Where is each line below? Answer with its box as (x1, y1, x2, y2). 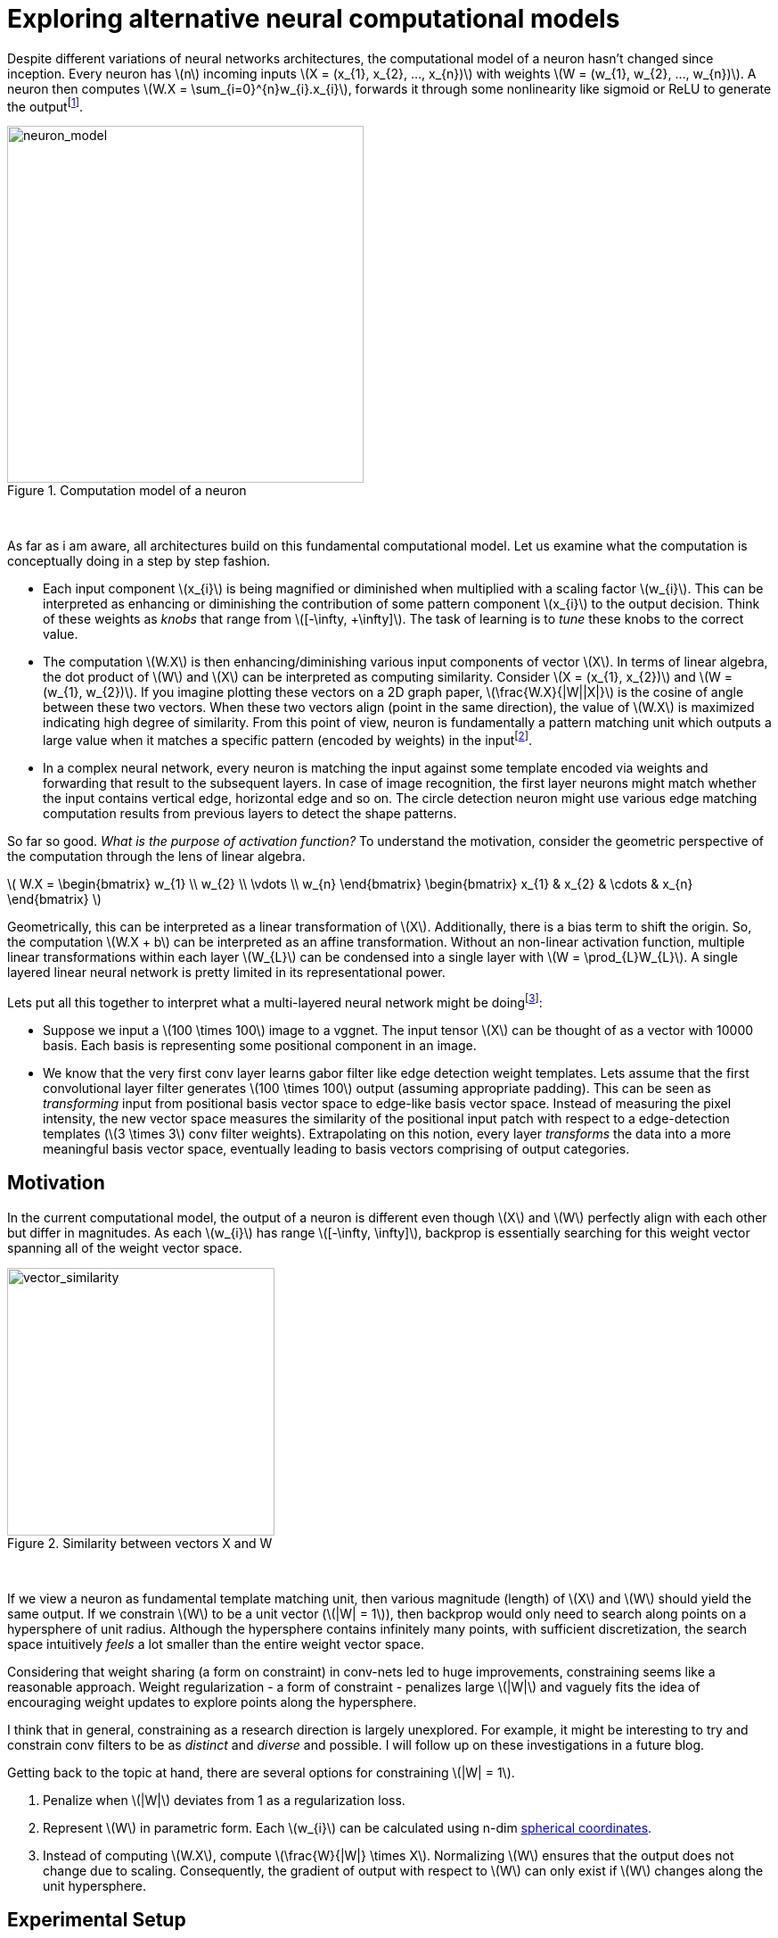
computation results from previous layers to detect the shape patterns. (43, 806, 457, 822)
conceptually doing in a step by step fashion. (7, 553, 271, 569)
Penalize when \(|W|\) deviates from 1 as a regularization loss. (43, 1792, 405, 1808)
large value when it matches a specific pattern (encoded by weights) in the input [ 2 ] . (43, 730, 532, 749)
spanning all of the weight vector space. (7, 1239, 242, 1255)
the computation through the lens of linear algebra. (7, 849, 306, 865)
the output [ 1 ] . (7, 95, 83, 114)
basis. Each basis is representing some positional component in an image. (43, 1037, 477, 1053)
